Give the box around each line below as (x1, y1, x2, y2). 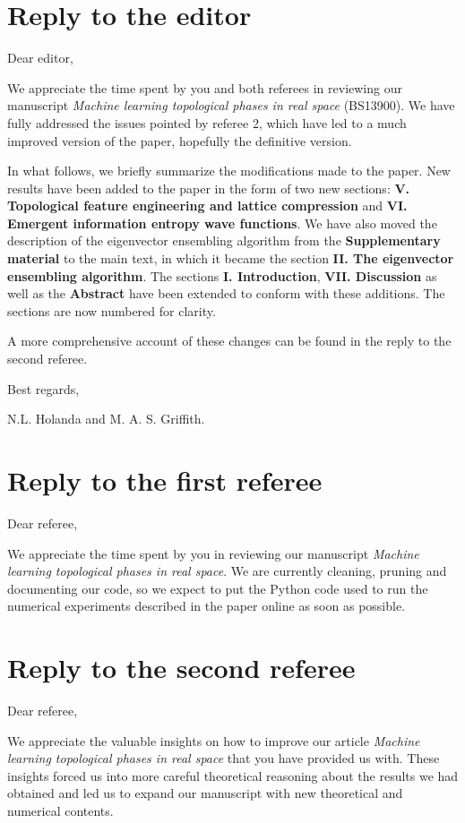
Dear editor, (7, 48, 73, 67)
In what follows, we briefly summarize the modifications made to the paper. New (7, 161, 451, 180)
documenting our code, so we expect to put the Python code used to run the (7, 579, 428, 597)
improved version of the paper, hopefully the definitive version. (7, 131, 352, 150)
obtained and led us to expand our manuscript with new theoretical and (7, 784, 403, 802)
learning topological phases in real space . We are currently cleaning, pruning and (7, 562, 447, 580)
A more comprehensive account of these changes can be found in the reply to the (7, 331, 452, 350)
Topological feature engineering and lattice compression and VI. (7, 196, 408, 215)
